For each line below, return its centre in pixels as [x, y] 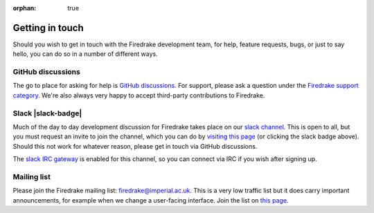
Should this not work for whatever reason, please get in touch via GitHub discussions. [135, 146]
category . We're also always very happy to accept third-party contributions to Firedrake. [139, 95]
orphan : [25, 8]
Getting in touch [48, 28]
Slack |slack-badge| [47, 113]
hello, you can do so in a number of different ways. [86, 54]
